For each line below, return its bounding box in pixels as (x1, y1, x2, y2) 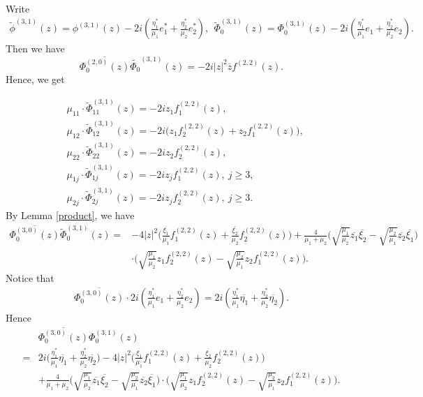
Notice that (6, 271, 54, 285)
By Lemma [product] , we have (6, 207, 135, 222)
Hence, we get (6, 71, 65, 86)
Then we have (6, 41, 65, 56)
